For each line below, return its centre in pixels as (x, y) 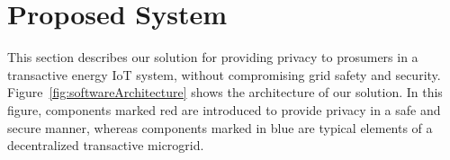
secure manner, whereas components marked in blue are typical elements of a (220, 127)
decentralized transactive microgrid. (106, 145)
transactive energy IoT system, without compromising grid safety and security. (224, 74)
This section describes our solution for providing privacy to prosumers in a (213, 57)
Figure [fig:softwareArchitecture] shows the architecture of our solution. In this (225, 92)
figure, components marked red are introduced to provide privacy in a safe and (224, 109)
